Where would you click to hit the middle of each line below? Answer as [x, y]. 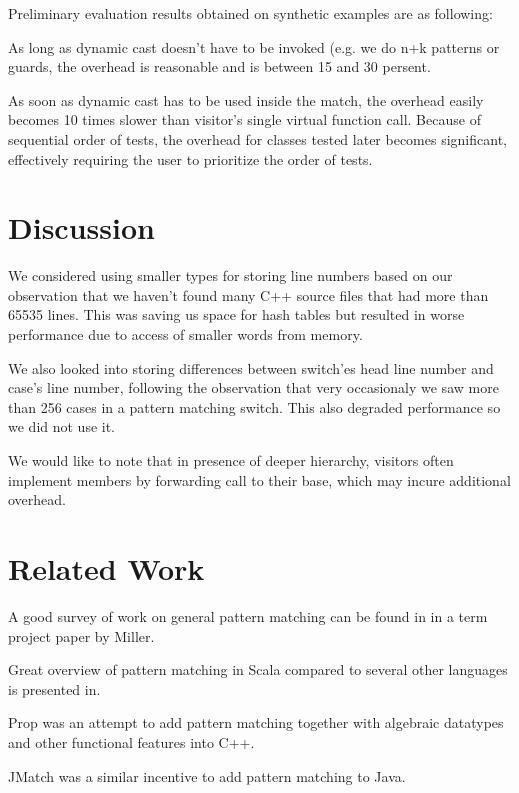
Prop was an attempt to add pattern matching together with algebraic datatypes [256, 722]
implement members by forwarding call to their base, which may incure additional [259, 479]
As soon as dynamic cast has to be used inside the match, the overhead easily [246, 99]
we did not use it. [62, 426]
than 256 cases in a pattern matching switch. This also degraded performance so [254, 406]
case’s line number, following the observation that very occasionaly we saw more [253, 387]
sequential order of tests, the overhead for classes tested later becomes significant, [257, 138]
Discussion [81, 227]
